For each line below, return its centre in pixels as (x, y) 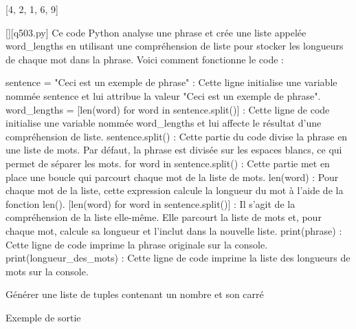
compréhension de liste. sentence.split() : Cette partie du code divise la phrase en (177, 136)
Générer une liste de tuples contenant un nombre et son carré (135, 294)
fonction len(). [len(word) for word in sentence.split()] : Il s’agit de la (151, 203)
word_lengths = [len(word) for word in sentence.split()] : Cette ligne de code (168, 109)
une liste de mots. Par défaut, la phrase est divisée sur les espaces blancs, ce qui (174, 150)
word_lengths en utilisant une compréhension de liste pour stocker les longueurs (175, 46)
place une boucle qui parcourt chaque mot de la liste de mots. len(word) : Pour (172, 177)
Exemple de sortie (43, 317)
